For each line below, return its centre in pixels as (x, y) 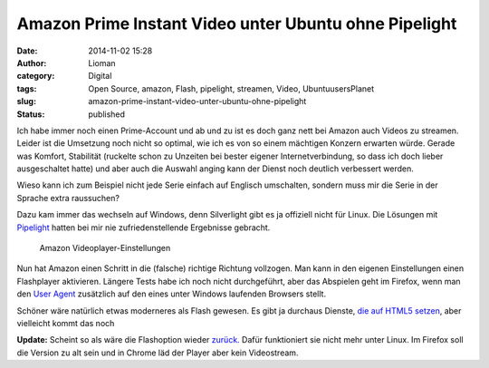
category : (36, 76)
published (107, 114)
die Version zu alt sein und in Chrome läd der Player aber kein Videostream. (158, 353)
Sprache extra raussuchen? (68, 198)
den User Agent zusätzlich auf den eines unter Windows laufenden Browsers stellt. (171, 294)
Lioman (102, 63)
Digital (100, 76)
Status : (31, 114)
